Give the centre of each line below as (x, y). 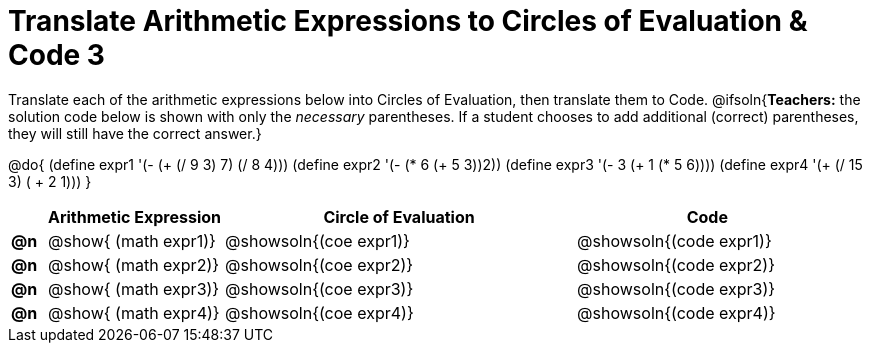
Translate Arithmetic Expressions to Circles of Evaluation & (408, 21)
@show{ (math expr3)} (134, 288)
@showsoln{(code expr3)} (676, 288)
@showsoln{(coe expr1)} (317, 240)
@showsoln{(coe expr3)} (319, 288)
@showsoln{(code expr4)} (676, 312)
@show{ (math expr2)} (134, 264)
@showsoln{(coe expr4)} (319, 312)
